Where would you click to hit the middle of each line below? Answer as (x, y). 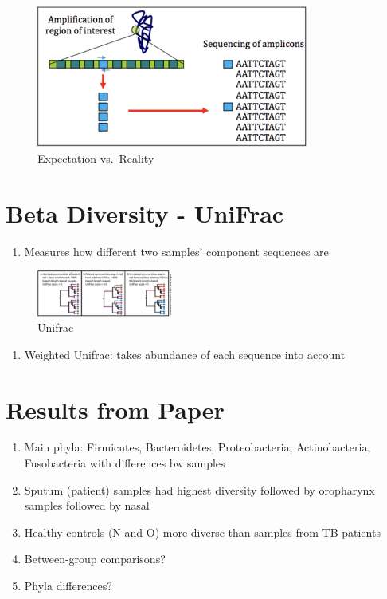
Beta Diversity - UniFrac (145, 213)
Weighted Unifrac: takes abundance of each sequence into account (185, 354)
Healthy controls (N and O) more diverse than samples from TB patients (202, 532)
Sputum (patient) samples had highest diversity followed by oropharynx (199, 489)
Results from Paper (115, 409)
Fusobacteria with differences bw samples (125, 463)
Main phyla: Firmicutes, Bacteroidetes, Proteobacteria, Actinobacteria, (197, 447)
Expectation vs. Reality (96, 158)
